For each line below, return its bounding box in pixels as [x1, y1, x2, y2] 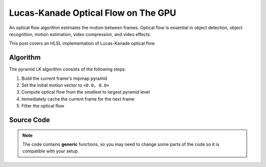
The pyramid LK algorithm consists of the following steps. [9, 67, 127, 72]
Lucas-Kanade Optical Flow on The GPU [9, 7, 176, 18]
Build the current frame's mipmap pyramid [21, 75, 107, 81]
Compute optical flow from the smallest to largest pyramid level [21, 89, 150, 95]
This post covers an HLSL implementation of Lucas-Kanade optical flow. [9, 40, 156, 46]
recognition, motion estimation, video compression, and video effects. [9, 31, 151, 37]
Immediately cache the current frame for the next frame [21, 96, 135, 102]
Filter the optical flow [21, 103, 65, 109]
